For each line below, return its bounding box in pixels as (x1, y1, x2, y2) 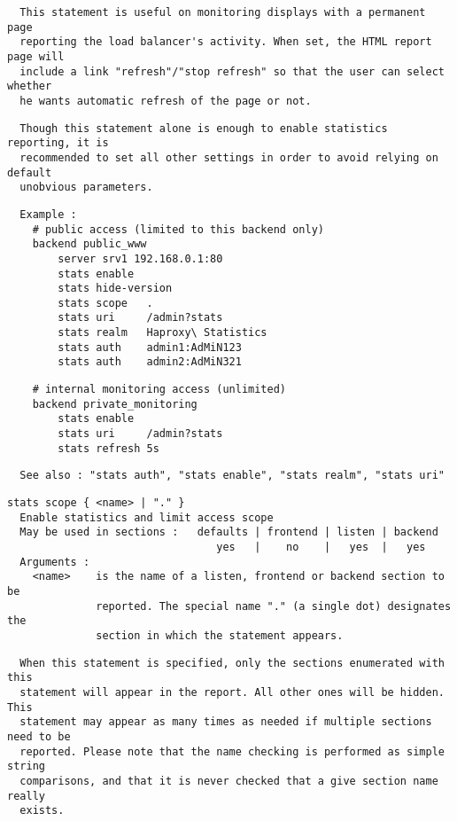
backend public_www (32, 238, 147, 251)
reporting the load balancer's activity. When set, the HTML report (19, 35, 432, 49)
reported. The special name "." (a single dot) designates (96, 599, 452, 613)
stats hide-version (58, 282, 173, 295)
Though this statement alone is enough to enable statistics (19, 121, 388, 135)
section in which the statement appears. (96, 629, 344, 642)
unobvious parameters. (19, 181, 153, 194)
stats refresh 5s (58, 442, 159, 455)
